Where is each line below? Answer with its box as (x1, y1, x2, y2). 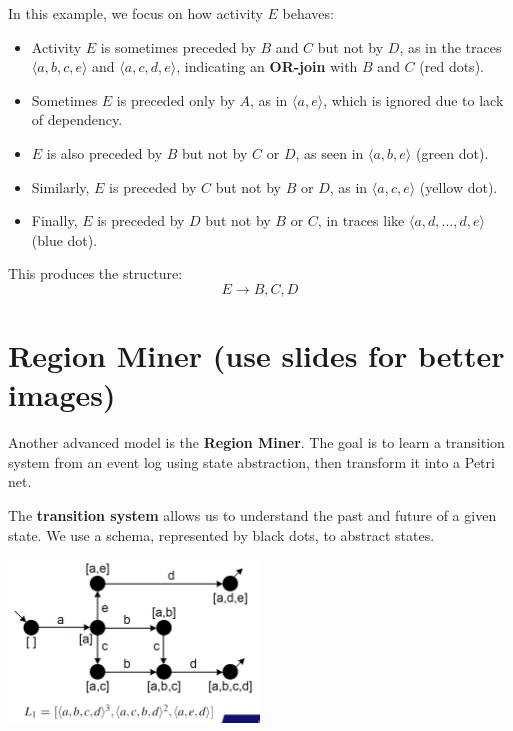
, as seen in (295, 142, 364, 163)
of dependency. (31, 109, 123, 130)
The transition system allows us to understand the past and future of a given (8, 505, 497, 526)
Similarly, (31, 176, 90, 197)
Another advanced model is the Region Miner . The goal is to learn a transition (8, 432, 505, 453)
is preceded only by (116, 89, 235, 110)
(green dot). (415, 142, 489, 163)
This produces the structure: (8, 263, 183, 284)
